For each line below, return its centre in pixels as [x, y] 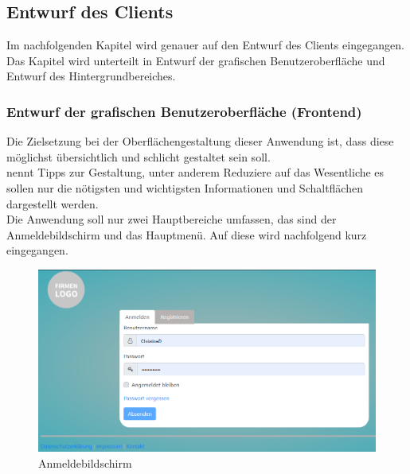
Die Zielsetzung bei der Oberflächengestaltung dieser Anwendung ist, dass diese [200, 141]
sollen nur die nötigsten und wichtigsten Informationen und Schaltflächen [185, 187]
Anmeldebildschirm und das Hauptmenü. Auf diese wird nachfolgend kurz [187, 234]
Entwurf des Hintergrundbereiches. [91, 76]
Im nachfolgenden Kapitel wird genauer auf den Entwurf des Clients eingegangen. [205, 45]
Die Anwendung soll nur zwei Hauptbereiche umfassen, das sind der [172, 219]
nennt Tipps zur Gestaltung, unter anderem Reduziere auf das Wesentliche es [195, 172]
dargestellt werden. [53, 203]
